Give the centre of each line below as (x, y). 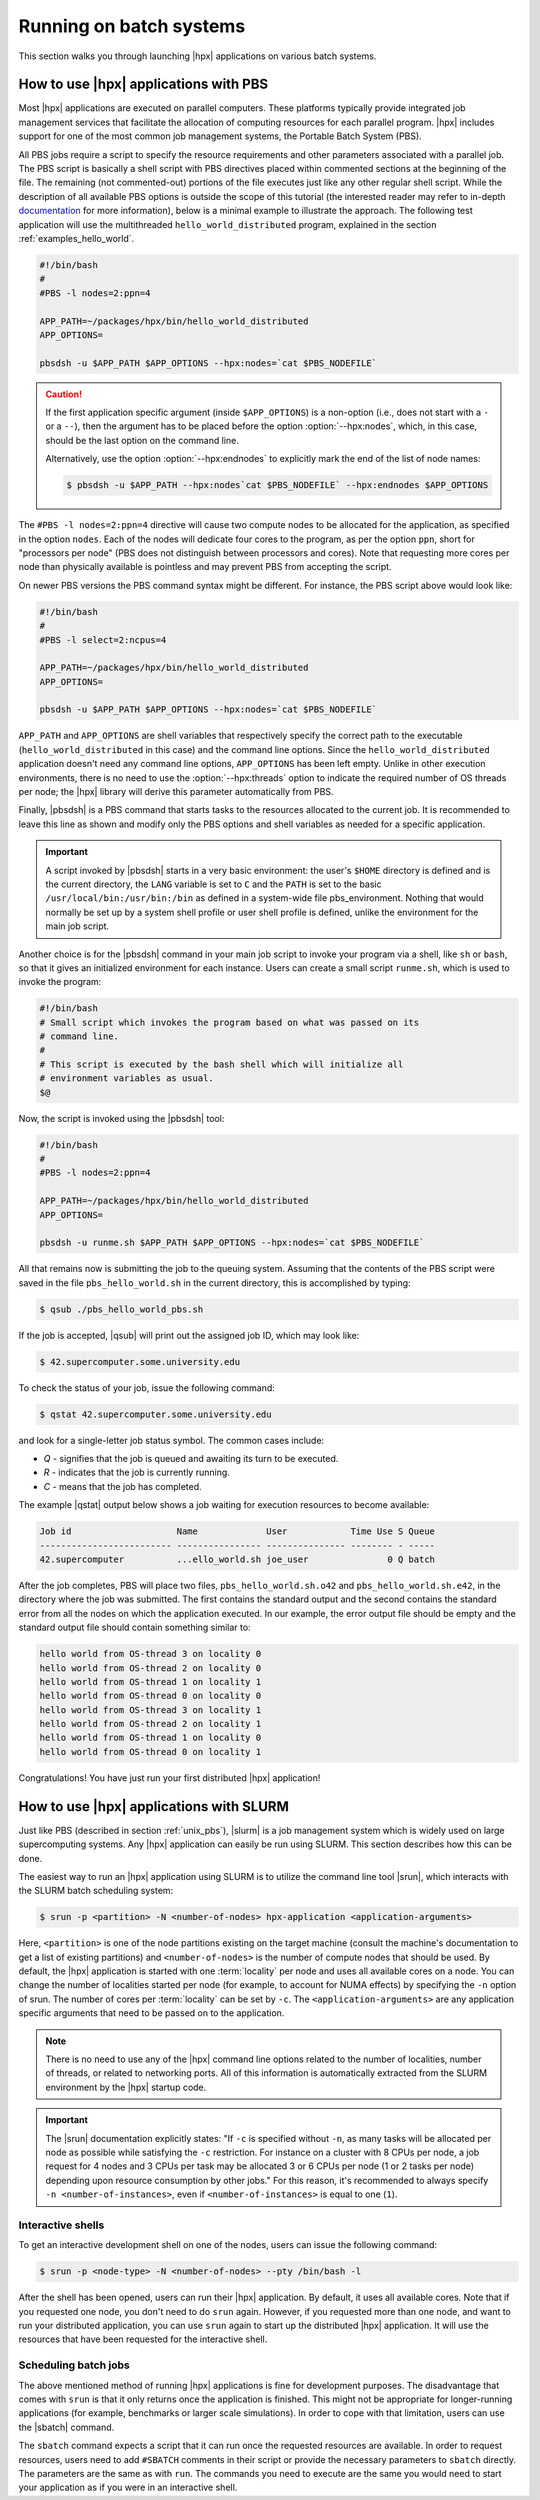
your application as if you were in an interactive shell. (128, 2487)
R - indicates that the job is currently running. (136, 1472)
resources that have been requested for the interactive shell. (143, 2339)
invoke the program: (60, 982)
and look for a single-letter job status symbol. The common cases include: (171, 1440)
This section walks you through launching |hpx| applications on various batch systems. (197, 56)
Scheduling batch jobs (74, 2365)
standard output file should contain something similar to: (134, 1627)
